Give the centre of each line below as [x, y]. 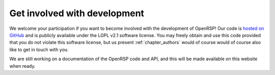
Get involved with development [77, 13]
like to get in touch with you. [39, 49]
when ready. [22, 66]
